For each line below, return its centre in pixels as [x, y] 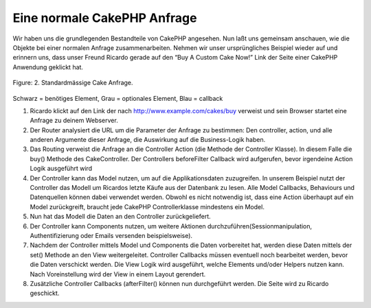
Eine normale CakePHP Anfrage [105, 18]
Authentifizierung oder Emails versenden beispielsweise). [111, 235]
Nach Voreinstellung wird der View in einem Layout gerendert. [118, 274]
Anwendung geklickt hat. [48, 67]
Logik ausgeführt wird [61, 169]
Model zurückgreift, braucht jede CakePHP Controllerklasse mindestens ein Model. [147, 206]
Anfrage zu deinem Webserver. [74, 121]
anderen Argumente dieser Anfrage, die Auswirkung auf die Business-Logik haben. [148, 140]
